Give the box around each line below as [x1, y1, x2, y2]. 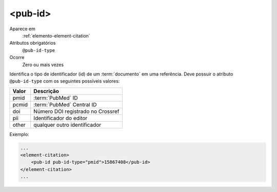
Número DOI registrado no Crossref [33, 108, 120, 115]
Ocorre [9, 54, 25, 61]
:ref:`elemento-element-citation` [22, 32, 90, 39]
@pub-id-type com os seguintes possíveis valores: [9, 78, 120, 84]
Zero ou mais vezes [22, 62, 64, 68]
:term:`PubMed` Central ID [33, 101, 97, 108]
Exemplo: [9, 131, 29, 137]
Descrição [33, 87, 59, 94]
